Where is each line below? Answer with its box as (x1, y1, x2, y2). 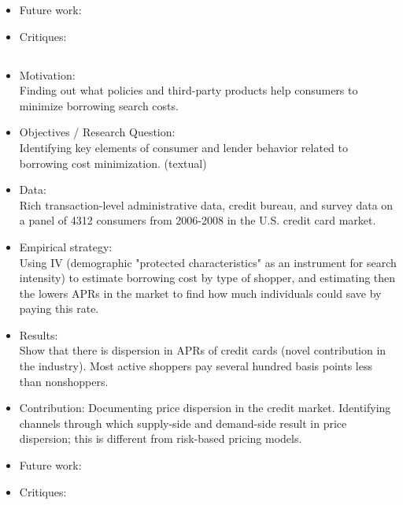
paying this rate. (19, 300, 99, 317)
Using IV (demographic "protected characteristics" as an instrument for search (19, 254, 397, 270)
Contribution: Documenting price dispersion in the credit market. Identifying (19, 399, 391, 416)
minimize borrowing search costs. (19, 97, 179, 113)
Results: (19, 326, 58, 343)
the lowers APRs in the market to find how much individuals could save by (19, 284, 382, 301)
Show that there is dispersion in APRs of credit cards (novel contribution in (19, 342, 386, 358)
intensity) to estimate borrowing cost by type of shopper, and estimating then (19, 269, 396, 286)
